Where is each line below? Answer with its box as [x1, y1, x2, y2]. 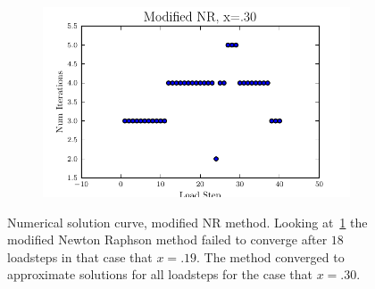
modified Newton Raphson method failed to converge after [7, 230, 328, 249]
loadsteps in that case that [7, 247, 153, 266]
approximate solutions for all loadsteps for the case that [7, 265, 312, 284]
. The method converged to [196, 247, 345, 266]
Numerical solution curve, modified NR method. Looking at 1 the [7, 212, 368, 231]
